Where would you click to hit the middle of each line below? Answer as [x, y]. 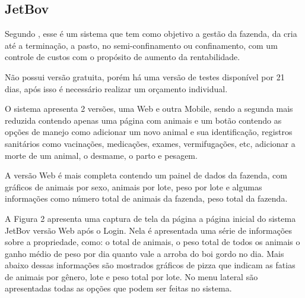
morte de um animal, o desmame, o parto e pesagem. [101, 155]
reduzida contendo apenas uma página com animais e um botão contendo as [143, 120]
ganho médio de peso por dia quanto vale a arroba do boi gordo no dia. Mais [144, 253]
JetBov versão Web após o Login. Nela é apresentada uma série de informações [149, 230]
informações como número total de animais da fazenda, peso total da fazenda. [146, 198]
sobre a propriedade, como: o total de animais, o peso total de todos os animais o [152, 242]
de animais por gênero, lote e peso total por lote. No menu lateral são [131, 276]
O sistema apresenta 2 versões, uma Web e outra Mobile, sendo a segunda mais [149, 109]
